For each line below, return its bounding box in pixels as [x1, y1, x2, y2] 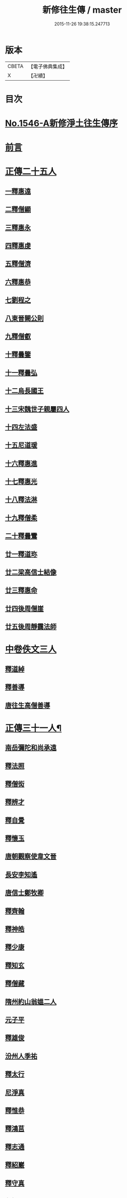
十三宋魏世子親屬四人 [5, 405, 69, 413]
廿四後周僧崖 [5, 604, 44, 612]
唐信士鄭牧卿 [5, 889, 44, 897]
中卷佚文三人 [5, 644, 57, 655]
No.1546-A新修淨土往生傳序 [5, 118, 118, 129]
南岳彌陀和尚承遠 [5, 743, 57, 752]
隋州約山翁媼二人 [5, 998, 57, 1006]
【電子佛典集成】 [28, 63, 67, 70]
